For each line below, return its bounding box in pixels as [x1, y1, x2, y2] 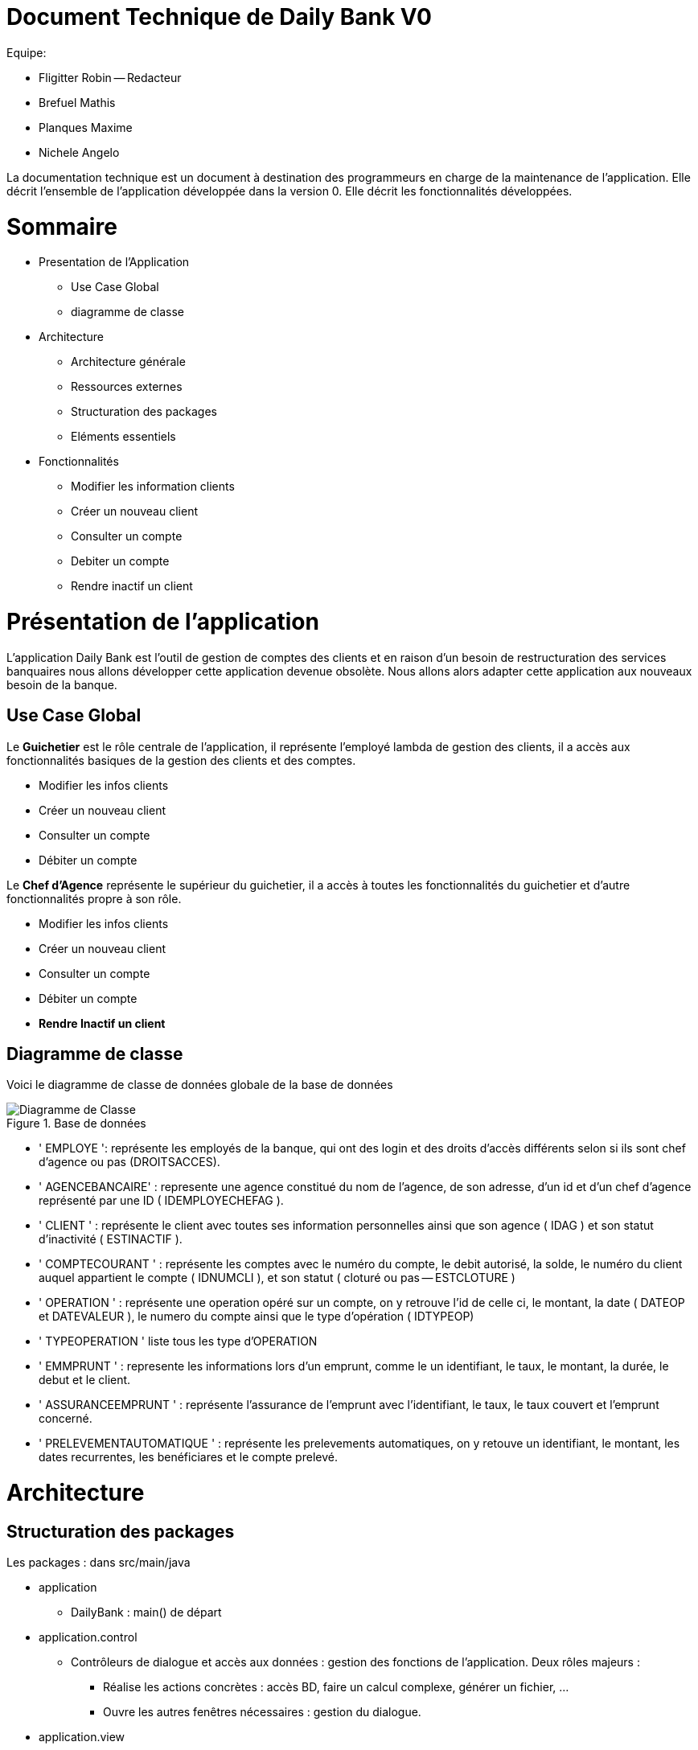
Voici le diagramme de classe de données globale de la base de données [6, 1078, 393, 1092]
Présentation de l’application [6, 608, 319, 635]
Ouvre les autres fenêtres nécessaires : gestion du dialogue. [103, 1705, 421, 1719]
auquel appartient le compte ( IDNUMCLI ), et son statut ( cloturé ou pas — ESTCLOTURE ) [39, 1271, 515, 1285]
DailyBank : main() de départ [71, 1605, 222, 1620]
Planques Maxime [39, 120, 133, 134]
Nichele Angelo [39, 145, 120, 159]
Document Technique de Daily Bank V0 [6, 3, 432, 31]
